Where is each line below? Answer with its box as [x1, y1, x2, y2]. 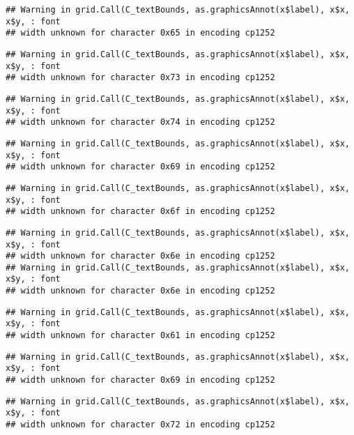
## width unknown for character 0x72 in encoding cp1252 [6, 420, 275, 430]
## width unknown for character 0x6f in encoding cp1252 [6, 206, 275, 217]
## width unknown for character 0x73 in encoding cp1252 [6, 72, 275, 83]
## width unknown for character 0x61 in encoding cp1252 [6, 330, 275, 341]
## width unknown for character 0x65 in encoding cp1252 [6, 28, 275, 38]
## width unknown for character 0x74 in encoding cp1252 [6, 117, 275, 128]
